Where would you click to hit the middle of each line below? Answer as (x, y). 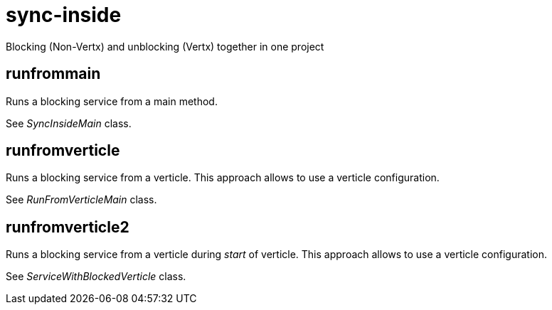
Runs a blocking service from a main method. (112, 101)
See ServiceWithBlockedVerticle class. (96, 277)
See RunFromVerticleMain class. (81, 200)
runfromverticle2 (68, 227)
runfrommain (53, 74)
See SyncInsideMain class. (69, 123)
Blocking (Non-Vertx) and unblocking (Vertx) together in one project (165, 46)
